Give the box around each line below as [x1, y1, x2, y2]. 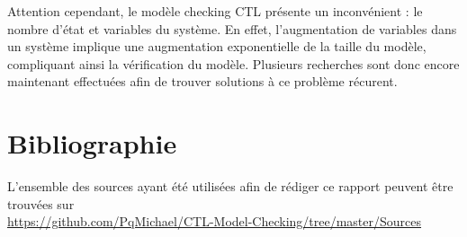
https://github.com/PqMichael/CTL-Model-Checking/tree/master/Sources [7, 212, 422, 231]
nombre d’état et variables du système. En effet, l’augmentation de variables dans [7, 19, 457, 38]
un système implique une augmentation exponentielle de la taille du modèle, [7, 37, 427, 56]
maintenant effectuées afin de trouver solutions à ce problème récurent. [7, 72, 398, 91]
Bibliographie [7, 125, 177, 162]
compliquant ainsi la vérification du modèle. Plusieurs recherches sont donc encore [7, 54, 460, 73]
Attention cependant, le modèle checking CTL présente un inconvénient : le [7, 2, 423, 20]
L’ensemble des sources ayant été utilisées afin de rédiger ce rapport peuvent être [7, 177, 454, 196]
